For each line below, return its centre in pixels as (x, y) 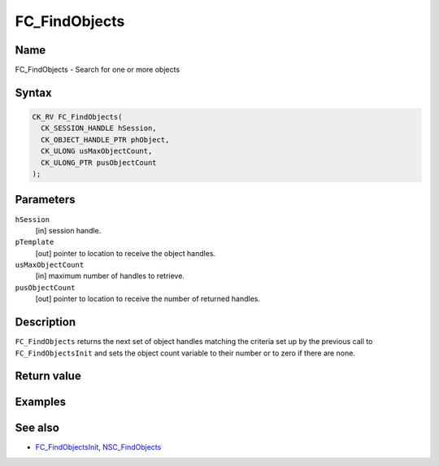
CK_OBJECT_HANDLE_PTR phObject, (105, 139)
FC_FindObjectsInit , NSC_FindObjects (98, 447)
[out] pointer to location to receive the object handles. (125, 253)
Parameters (45, 200)
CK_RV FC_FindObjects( (77, 117)
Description (46, 322)
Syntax (33, 92)
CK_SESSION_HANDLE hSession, (99, 128)
